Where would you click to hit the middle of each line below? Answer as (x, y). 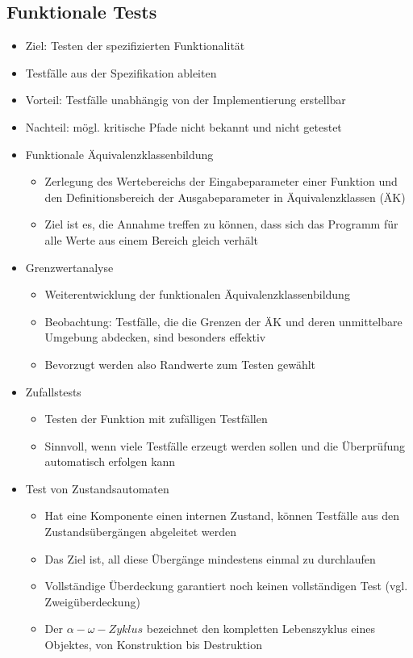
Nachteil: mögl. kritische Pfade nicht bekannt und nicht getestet (184, 126)
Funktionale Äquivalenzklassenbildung (119, 154)
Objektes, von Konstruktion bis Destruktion (153, 645)
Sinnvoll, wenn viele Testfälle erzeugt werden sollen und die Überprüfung (225, 445)
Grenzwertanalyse (69, 267)
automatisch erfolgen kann (110, 461)
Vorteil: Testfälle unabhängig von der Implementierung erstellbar (186, 100)
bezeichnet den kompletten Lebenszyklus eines (261, 629)
